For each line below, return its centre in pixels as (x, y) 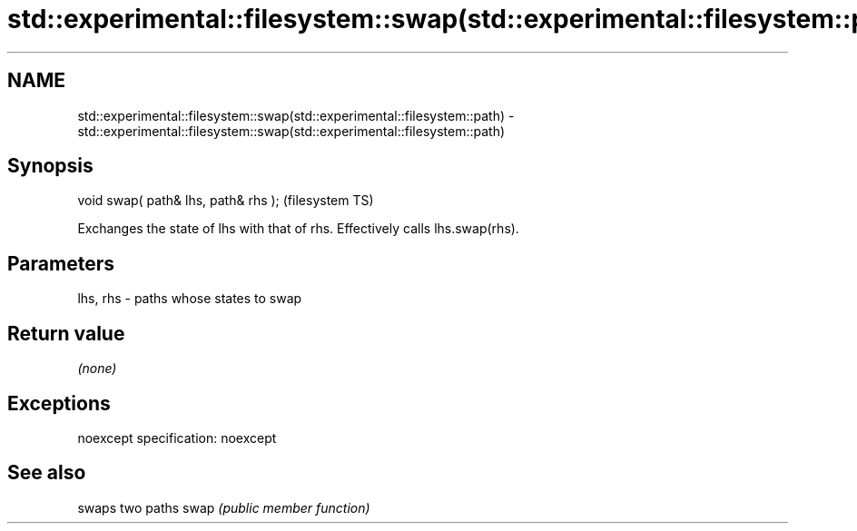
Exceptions (59, 403)
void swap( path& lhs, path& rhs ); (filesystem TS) (226, 201)
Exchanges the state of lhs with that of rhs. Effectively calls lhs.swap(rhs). (298, 229)
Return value (66, 333)
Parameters (61, 263)
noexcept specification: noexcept (177, 438)
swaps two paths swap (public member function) (224, 507)
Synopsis (50, 166)
